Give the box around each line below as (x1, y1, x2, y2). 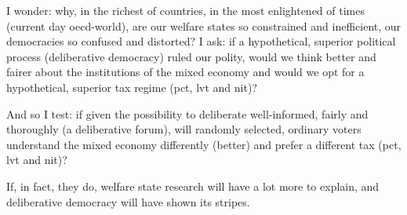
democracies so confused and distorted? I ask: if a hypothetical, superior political (6, 33, 396, 49)
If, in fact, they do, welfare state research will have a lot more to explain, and (6, 177, 380, 194)
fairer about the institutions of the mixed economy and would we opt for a (6, 64, 365, 80)
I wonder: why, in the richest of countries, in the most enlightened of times (6, 2, 365, 18)
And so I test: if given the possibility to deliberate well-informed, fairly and (6, 105, 369, 122)
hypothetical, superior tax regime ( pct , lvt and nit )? (6, 78, 257, 95)
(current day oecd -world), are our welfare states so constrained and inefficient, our (6, 17, 402, 34)
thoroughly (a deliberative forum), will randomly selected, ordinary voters (6, 121, 362, 137)
